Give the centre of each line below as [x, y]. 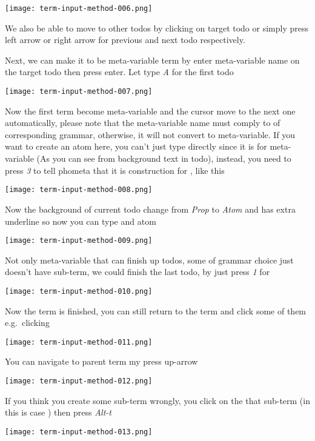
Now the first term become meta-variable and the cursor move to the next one [150, 111]
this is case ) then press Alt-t [58, 412]
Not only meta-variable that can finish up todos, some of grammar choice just [149, 260]
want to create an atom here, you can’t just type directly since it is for [136, 146]
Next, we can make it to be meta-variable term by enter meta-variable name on [152, 60]
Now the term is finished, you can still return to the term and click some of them [156, 310]
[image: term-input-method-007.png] [79, 92]
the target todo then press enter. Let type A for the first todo [119, 72]
